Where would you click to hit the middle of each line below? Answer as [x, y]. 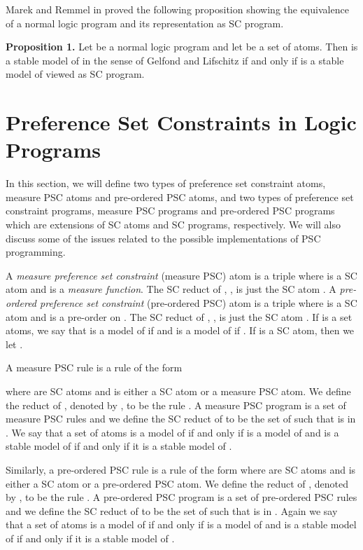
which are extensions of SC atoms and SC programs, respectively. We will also [173, 225]
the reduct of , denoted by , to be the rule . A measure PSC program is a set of [176, 405]
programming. [36, 252]
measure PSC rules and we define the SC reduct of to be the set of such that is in [181, 419]
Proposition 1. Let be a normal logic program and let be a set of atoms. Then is [182, 47]
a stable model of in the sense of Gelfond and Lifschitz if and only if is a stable [175, 60]
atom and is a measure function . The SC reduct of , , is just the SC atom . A [171, 289]
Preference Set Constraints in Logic [181, 122]
